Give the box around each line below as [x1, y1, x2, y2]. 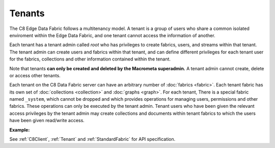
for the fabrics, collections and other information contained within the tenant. [9, 56, 171, 62]
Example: [9, 127, 30, 133]
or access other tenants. [9, 72, 61, 78]
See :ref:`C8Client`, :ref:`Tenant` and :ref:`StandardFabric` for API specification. [9, 136, 176, 142]
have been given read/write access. [9, 117, 85, 124]
